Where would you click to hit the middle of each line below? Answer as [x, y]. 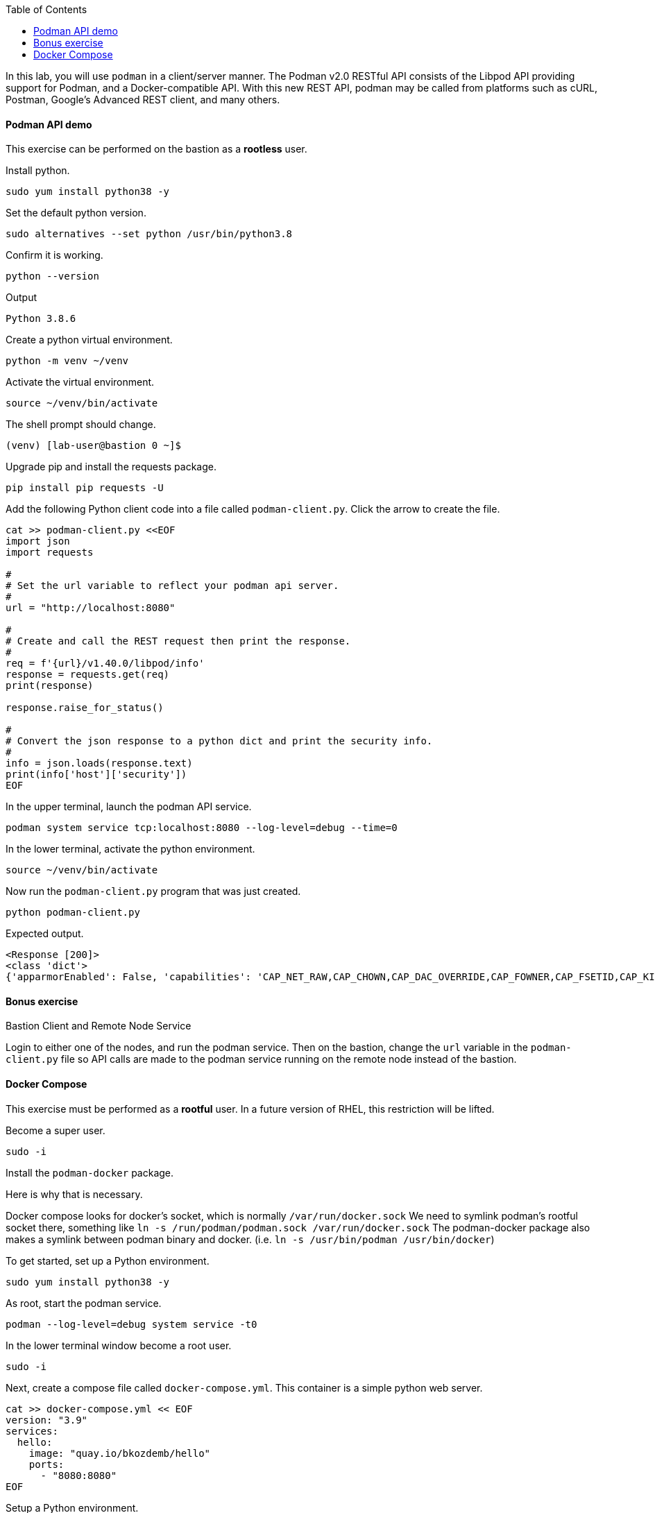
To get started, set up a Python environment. [108, 1260]
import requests [50, 553]
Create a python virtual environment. [89, 340]
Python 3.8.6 [41, 319]
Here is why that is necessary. [74, 1194]
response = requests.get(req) [88, 675]
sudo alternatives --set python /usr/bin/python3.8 [149, 234]
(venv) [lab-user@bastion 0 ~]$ [93, 446]
